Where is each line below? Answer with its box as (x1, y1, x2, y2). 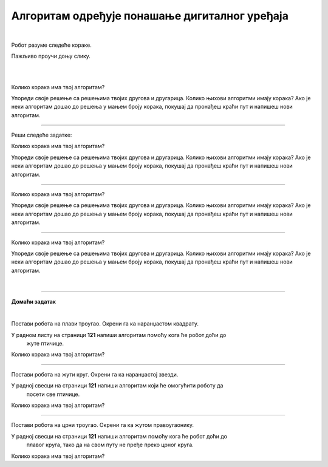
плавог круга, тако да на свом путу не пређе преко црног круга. (26, 441, 194, 449)
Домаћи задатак (11, 298, 56, 305)
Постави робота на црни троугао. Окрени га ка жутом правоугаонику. (11, 421, 194, 429)
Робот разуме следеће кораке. (11, 41, 92, 49)
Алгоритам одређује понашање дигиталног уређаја (11, 9, 289, 22)
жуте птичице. (26, 340, 64, 347)
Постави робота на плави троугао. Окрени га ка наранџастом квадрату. (11, 320, 199, 327)
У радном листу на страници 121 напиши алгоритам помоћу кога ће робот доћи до (11, 331, 227, 338)
